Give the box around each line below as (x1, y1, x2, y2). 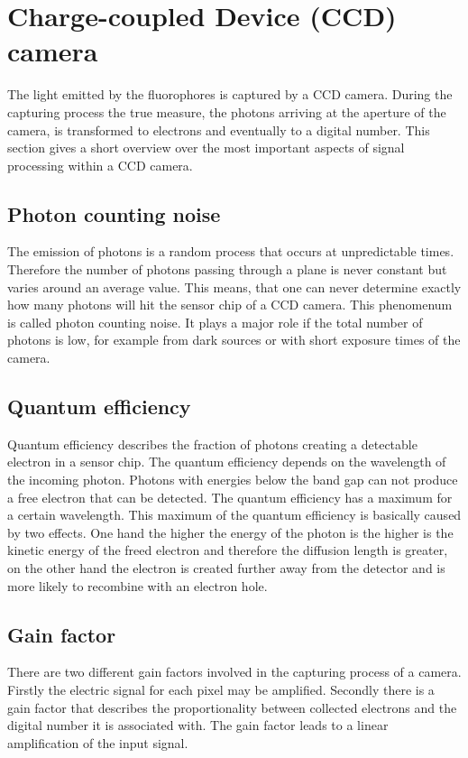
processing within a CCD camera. (7, 155, 193, 174)
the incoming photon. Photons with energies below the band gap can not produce (7, 470, 458, 489)
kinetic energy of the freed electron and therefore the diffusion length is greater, (7, 541, 448, 559)
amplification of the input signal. (7, 733, 188, 752)
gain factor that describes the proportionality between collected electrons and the (7, 698, 457, 716)
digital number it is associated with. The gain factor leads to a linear (7, 716, 389, 735)
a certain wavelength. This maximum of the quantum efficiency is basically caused (7, 505, 462, 524)
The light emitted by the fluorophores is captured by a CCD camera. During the (7, 85, 453, 104)
